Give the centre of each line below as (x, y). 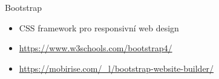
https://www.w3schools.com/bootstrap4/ (96, 48)
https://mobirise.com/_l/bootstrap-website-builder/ (116, 68)
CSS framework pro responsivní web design (99, 27)
